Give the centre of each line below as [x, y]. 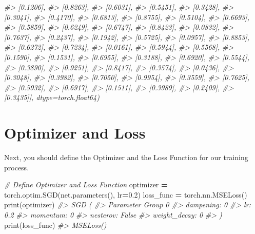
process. [17, 167]
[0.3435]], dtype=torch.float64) [52, 97]
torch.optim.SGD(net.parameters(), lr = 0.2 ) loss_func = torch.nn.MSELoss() [126, 194]
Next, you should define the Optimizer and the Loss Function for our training [126, 157]
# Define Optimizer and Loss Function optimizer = [86, 184]
